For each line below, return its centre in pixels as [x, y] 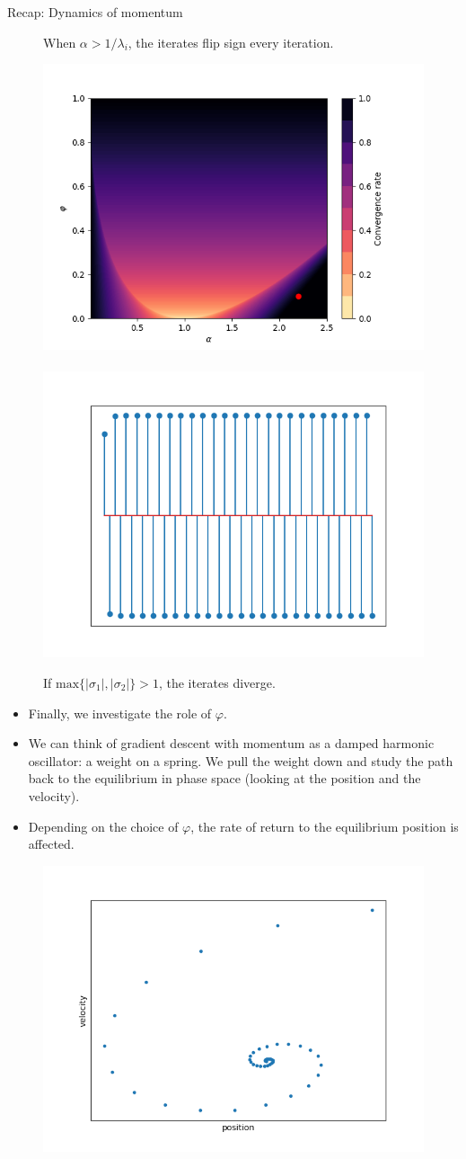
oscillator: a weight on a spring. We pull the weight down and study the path [241, 760]
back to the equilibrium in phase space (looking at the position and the [224, 778]
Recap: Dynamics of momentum [95, 12]
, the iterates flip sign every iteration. [231, 42]
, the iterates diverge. [217, 682]
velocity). [54, 795]
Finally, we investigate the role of [120, 713]
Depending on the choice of [103, 826]
